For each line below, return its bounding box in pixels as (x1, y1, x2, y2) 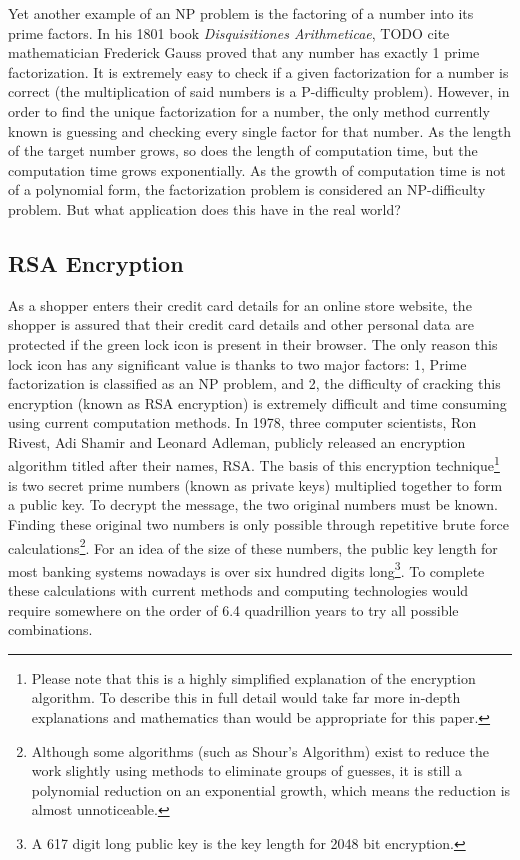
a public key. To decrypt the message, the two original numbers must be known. (8, 494, 499, 515)
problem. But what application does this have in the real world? (8, 198, 401, 219)
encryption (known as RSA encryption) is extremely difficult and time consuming (8, 392, 507, 413)
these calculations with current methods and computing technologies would (8, 580, 469, 601)
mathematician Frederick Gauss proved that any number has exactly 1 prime (8, 42, 480, 63)
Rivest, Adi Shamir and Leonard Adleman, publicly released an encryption (8, 431, 466, 452)
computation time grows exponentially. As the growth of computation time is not (8, 159, 506, 180)
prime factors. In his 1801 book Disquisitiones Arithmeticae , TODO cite (8, 22, 450, 43)
